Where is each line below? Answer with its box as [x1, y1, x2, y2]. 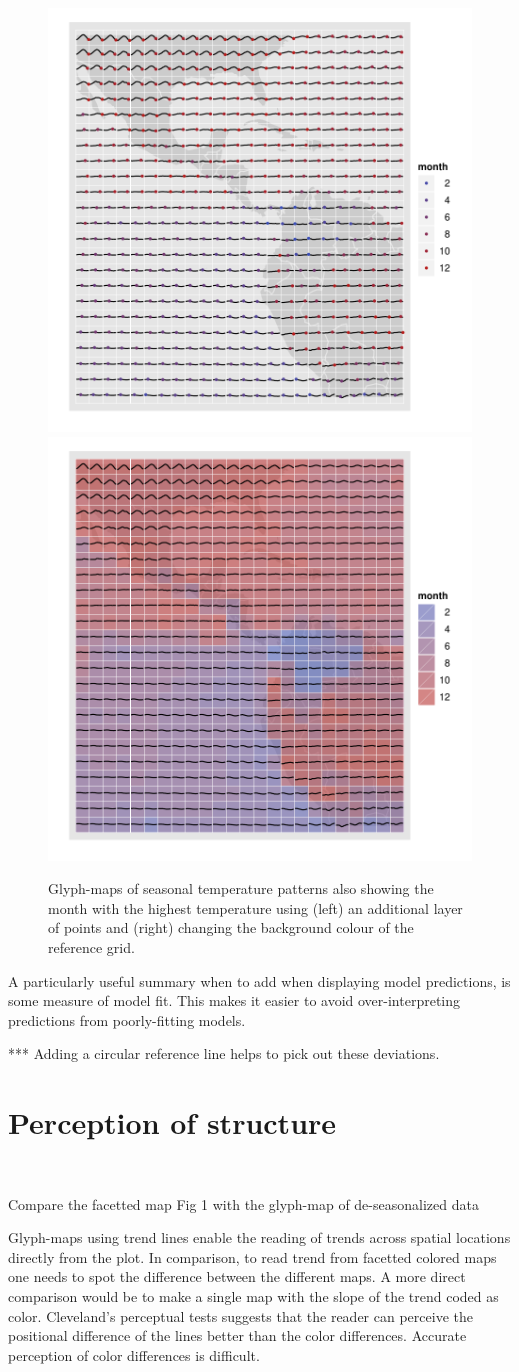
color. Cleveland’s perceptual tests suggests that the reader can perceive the [8, 1305, 473, 1326]
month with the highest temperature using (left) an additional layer [48, 897, 463, 918]
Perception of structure [8, 1102, 337, 1143]
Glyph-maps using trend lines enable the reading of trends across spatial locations [8, 1227, 511, 1248]
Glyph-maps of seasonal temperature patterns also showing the [48, 878, 434, 899]
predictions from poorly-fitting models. [8, 1009, 246, 1030]
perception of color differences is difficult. [8, 1344, 260, 1365]
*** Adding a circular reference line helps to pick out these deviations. [8, 1043, 440, 1064]
